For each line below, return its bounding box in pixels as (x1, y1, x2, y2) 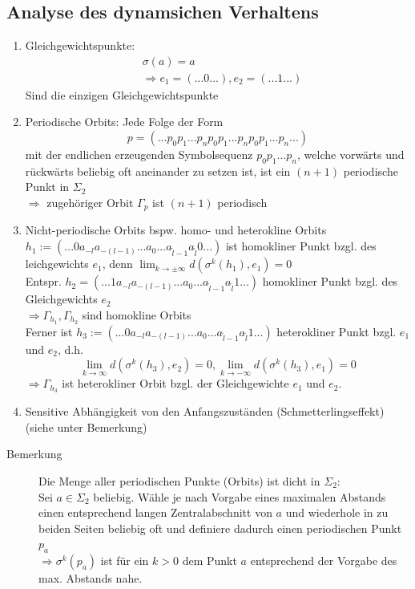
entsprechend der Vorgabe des (250, 552, 397, 569)
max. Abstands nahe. (38, 570, 143, 587)
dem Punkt (182, 552, 237, 569)
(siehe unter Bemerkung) (25, 418, 147, 435)
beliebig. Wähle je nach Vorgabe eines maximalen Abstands (93, 488, 386, 505)
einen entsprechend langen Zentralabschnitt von (38, 504, 272, 521)
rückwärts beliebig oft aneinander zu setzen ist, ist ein (25, 162, 291, 179)
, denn (102, 255, 133, 272)
